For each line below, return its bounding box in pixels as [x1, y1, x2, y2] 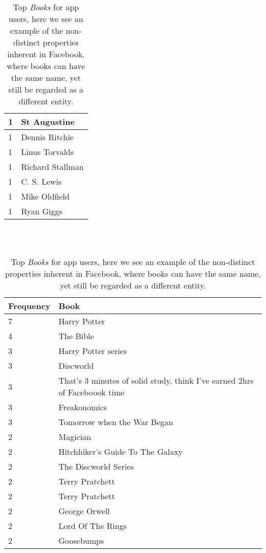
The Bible [58, 330, 94, 342]
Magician [58, 431, 92, 443]
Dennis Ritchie [21, 131, 74, 143]
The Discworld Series [58, 460, 134, 473]
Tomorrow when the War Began [58, 416, 173, 428]
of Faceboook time [58, 386, 125, 399]
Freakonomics [58, 401, 107, 413]
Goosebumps [58, 535, 104, 547]
